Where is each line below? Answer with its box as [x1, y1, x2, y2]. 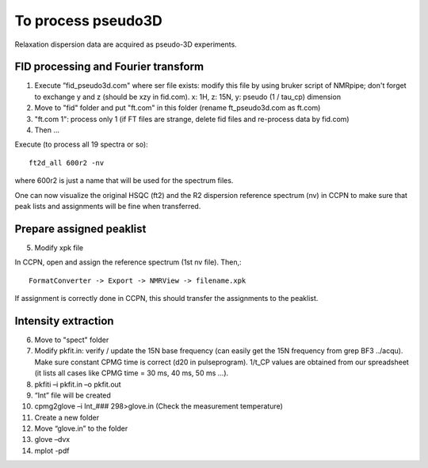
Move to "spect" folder [34, 335, 109, 344]
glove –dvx [34, 435, 71, 444]
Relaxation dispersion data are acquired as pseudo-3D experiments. [14, 40, 237, 49]
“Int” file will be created [34, 390, 111, 400]
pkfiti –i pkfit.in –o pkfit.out [34, 379, 122, 389]
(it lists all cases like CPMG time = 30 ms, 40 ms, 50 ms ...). [34, 368, 229, 378]
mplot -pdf [34, 446, 70, 455]
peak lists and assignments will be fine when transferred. [14, 201, 201, 211]
